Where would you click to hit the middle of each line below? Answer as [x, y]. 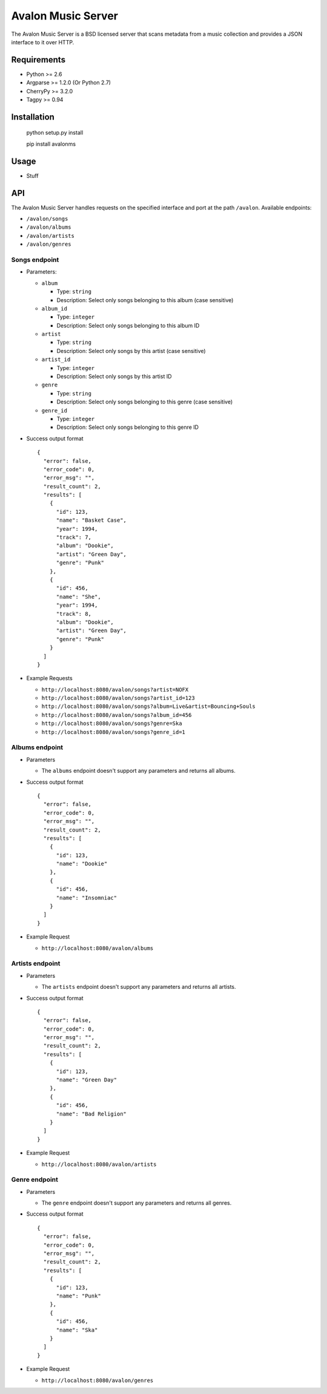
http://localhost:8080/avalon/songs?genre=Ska [112, 724]
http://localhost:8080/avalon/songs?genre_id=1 [114, 732]
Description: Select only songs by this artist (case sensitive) [131, 351]
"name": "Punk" [78, 1296]
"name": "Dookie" [82, 864]
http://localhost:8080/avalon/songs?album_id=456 [117, 715]
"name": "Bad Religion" [91, 1114]
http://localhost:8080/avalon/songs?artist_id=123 [118, 698]
